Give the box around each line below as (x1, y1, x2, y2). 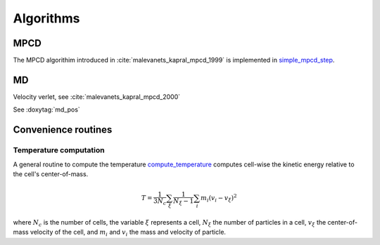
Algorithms (13, 11, 80, 26)
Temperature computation (13, 145, 105, 155)
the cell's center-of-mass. (13, 169, 89, 178)
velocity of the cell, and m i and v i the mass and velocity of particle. (30, 228, 227, 238)
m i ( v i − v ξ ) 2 (201, 193, 237, 204)
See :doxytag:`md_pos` (13, 105, 80, 114)
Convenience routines (13, 124, 113, 136)
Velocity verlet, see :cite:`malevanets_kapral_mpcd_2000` (13, 92, 181, 101)
